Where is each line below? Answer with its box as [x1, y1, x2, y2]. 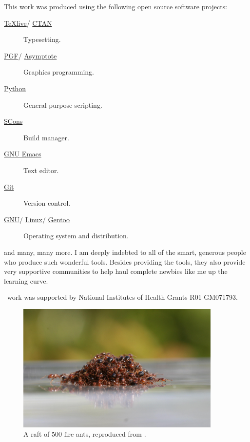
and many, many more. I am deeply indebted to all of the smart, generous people [4, 247, 246, 257]
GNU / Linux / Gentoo [4, 214, 70, 224]
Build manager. [23, 132, 69, 142]
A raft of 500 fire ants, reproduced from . [23, 429, 146, 439]
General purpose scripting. [23, 99, 102, 110]
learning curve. [4, 275, 48, 286]
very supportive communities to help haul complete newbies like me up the [4, 266, 228, 276]
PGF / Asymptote [4, 50, 57, 60]
